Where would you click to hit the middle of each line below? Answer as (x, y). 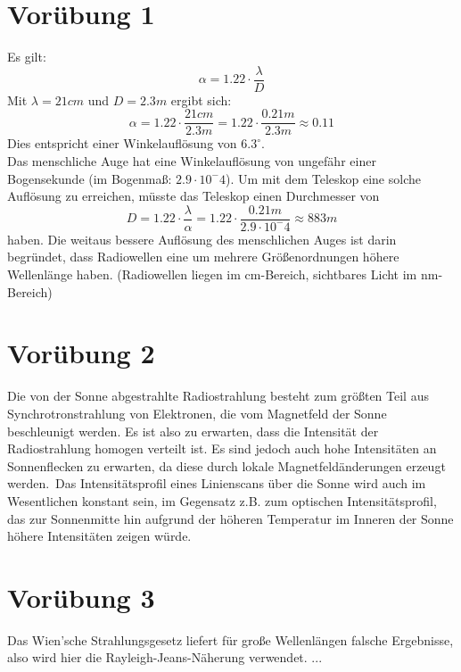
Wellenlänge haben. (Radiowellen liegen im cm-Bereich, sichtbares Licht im (212, 274)
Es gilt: (27, 57)
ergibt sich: (201, 100)
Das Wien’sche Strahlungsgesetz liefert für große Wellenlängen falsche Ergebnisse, (230, 639)
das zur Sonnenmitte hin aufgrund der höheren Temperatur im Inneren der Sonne (230, 518)
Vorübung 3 (81, 597)
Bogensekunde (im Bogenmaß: (90, 178)
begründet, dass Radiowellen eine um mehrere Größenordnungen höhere (203, 257)
